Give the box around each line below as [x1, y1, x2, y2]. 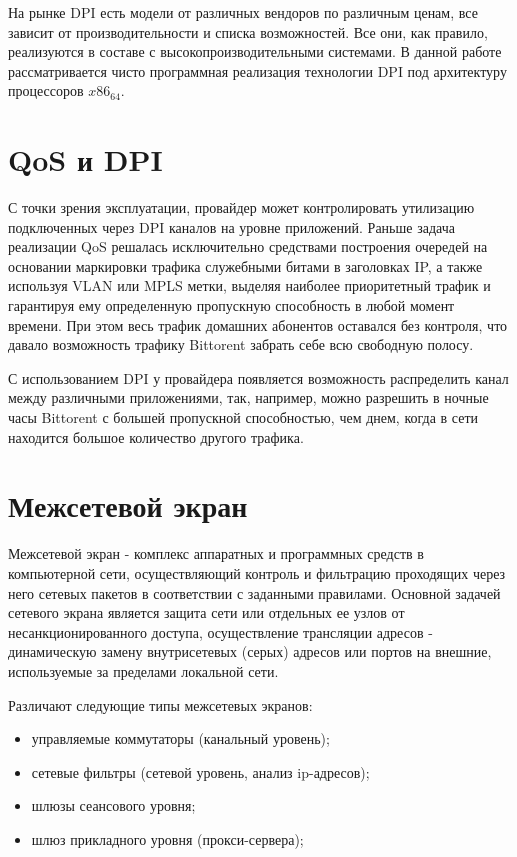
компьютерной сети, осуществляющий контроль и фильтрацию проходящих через [8, 562, 506, 583]
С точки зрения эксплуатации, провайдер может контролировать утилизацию [8, 197, 475, 218]
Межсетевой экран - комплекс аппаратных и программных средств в [8, 543, 424, 564]
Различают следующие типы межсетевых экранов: [8, 694, 313, 715]
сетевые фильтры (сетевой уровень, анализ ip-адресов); [31, 761, 370, 782]
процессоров [8, 80, 84, 101]
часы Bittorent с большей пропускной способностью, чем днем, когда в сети [8, 407, 479, 428]
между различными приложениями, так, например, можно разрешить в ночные [8, 387, 489, 408]
